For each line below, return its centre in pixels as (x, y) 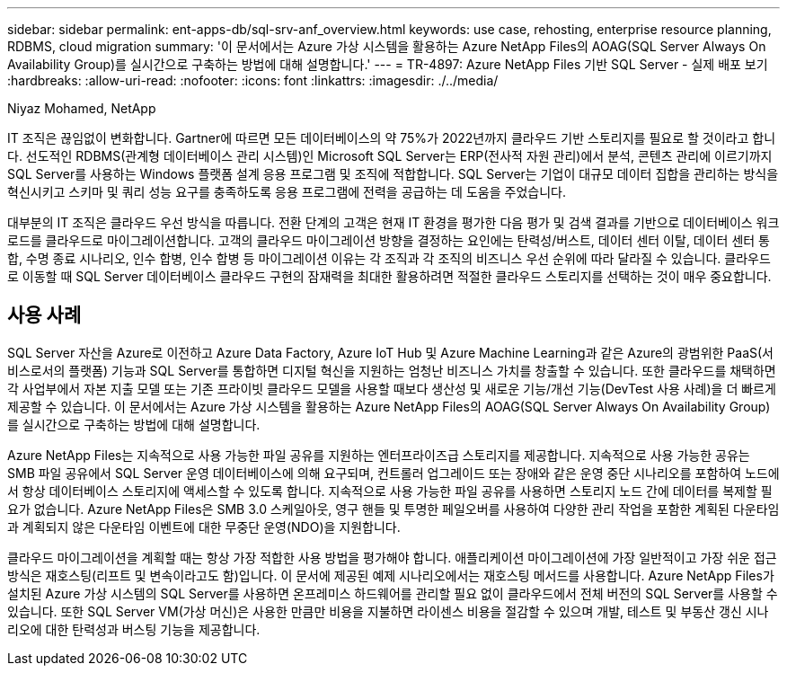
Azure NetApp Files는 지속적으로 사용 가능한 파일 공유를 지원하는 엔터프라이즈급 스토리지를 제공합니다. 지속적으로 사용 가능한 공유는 (379, 455)
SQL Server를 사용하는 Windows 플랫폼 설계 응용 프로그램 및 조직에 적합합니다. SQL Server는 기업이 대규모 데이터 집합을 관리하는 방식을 (393, 174)
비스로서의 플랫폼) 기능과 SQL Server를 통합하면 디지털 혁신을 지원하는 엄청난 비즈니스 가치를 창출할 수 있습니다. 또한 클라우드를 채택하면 (392, 370)
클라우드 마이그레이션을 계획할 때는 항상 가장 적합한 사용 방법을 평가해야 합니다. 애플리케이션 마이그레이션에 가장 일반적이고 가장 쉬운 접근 (392, 557)
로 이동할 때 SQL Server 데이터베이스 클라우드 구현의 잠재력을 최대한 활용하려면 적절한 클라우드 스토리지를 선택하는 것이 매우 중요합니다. (389, 276)
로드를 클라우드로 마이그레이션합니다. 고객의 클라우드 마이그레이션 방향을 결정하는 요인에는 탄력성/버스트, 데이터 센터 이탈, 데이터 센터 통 (389, 240)
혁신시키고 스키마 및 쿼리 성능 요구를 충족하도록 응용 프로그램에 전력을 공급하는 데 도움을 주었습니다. (287, 192)
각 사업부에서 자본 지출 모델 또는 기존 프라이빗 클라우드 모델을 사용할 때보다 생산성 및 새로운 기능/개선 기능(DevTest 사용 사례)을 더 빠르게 (392, 388)
